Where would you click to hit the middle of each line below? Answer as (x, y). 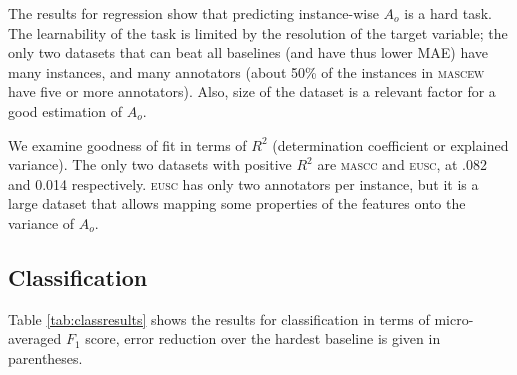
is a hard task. (448, 13)
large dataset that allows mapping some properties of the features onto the (237, 203)
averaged (35, 338)
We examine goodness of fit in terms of (127, 144)
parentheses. (45, 357)
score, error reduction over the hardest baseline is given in (263, 338)
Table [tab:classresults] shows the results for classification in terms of (219, 318)
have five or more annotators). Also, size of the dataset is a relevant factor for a (252, 91)
